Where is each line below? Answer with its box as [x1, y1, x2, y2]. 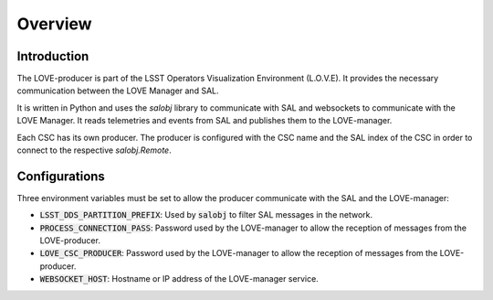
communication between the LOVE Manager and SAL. [16, 85, 219, 96]
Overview [16, 14, 92, 34]
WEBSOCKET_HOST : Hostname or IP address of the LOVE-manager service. [39, 273, 319, 284]
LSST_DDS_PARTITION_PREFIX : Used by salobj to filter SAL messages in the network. [39, 209, 373, 220]
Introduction [16, 48, 89, 64]
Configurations [16, 168, 105, 184]
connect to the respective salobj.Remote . [16, 145, 173, 155]
